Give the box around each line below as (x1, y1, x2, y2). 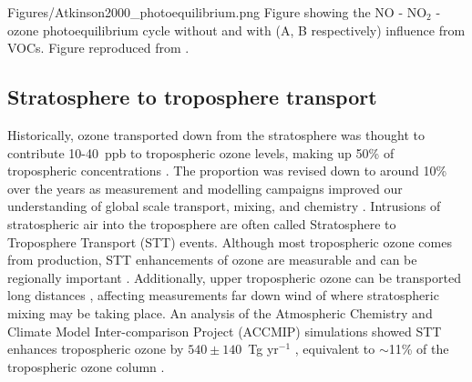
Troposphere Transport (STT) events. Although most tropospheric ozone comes (7, 232, 452, 251)
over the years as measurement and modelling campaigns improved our (7, 178, 403, 197)
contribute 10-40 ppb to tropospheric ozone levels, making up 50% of (7, 143, 395, 162)
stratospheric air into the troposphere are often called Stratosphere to (7, 214, 396, 233)
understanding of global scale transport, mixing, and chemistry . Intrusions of (7, 196, 441, 216)
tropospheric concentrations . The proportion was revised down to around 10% (7, 161, 447, 180)
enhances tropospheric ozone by (7, 339, 184, 358)
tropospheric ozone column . (7, 357, 165, 376)
